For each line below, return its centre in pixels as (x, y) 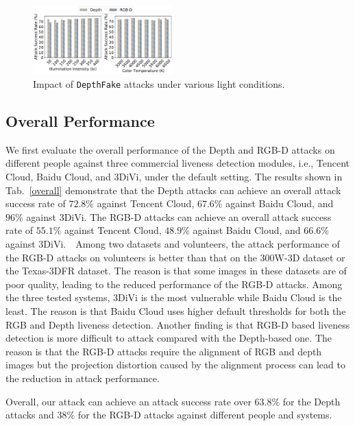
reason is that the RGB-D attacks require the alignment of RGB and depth (164, 351)
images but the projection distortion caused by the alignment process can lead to (175, 365)
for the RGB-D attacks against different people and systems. (205, 415)
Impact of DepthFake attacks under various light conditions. (159, 83)
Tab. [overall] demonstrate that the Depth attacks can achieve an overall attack (173, 190)
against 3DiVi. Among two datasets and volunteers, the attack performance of (173, 243)
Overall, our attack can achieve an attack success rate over (128, 401)
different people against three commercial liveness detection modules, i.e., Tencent (178, 163)
